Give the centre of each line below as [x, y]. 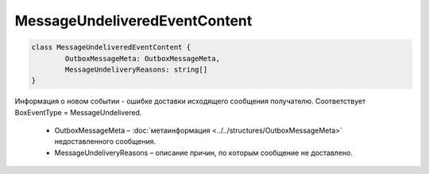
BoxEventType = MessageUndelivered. [78, 112]
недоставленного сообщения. [105, 141]
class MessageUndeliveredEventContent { [111, 47]
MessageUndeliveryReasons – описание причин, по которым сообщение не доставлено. [204, 153]
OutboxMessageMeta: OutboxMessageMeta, [142, 58]
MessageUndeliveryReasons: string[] [136, 69]
